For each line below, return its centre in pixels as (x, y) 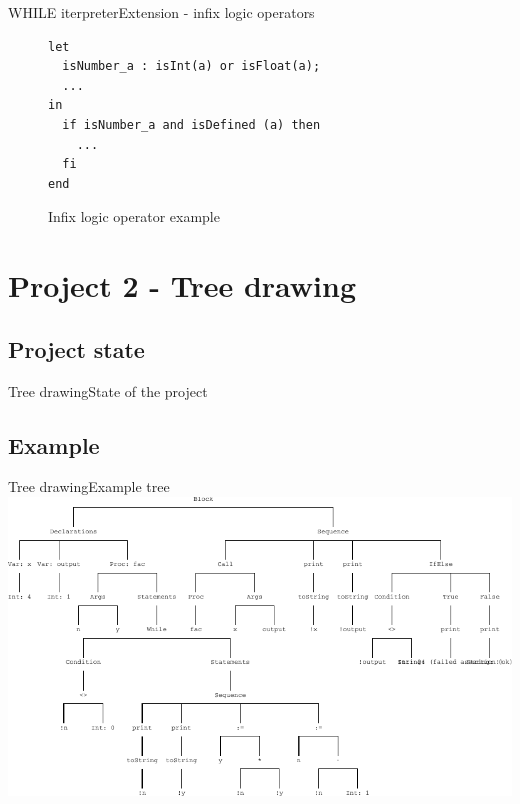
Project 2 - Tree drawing (182, 285)
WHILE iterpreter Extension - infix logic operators (161, 12)
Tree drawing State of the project (108, 390)
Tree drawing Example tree (89, 486)
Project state (76, 348)
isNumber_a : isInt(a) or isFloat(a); (191, 66)
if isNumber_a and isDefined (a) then (191, 124)
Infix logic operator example (134, 216)
